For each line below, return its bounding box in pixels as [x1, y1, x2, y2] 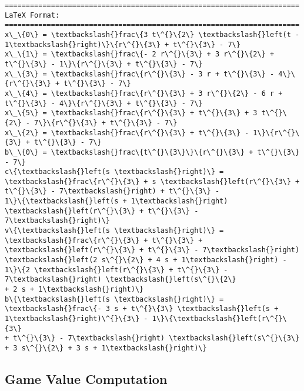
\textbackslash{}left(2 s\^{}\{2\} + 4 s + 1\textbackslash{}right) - [5, 256, 287, 265]
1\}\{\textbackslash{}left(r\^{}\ [152, 315, 287, 323]
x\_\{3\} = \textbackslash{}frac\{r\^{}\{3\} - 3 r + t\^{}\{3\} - [5, 69, 275, 78]
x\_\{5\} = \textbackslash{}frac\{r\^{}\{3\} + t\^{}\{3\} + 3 [5, 109, 258, 118]
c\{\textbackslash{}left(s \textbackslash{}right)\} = [5, 168, 224, 176]
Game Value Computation [5, 370, 168, 388]
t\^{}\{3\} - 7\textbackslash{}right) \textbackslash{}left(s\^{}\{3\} [13, 334, 300, 343]
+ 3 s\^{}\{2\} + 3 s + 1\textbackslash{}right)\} [5, 343, 207, 352]
